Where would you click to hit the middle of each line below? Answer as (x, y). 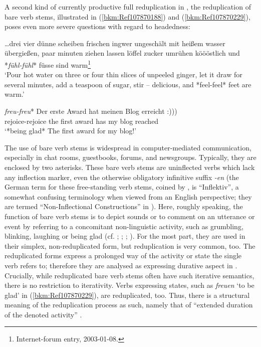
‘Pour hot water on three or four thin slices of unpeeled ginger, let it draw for (123, 74)
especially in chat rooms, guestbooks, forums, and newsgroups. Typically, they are (130, 157)
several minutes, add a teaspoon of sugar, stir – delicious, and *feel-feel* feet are (128, 84)
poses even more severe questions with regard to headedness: (97, 26)
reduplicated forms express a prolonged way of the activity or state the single (123, 255)
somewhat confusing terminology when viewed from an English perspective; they (128, 196)
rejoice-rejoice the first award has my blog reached (82, 121)
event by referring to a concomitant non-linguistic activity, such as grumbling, (124, 226)
